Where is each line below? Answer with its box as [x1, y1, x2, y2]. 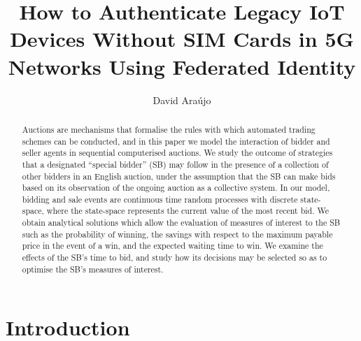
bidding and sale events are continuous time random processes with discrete [22, 193, 298, 205]
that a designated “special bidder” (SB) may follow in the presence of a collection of [22, 158, 329, 170]
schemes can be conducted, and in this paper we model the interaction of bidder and [22, 135, 330, 147]
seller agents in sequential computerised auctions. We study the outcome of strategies [22, 147, 333, 159]
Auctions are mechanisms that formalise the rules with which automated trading [22, 123, 316, 135]
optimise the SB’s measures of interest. [22, 263, 164, 275]
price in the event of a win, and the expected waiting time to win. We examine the [22, 240, 323, 252]
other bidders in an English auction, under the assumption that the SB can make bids [22, 170, 336, 182]
